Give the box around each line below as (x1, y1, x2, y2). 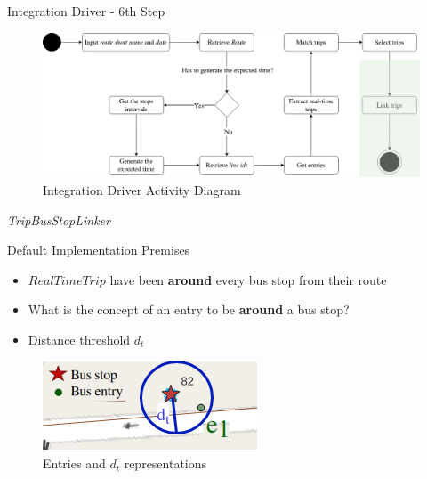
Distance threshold (28, 329, 131, 348)
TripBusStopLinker (7, 210, 110, 229)
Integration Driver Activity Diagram (43, 180, 241, 199)
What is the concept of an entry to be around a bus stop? (28, 300, 350, 319)
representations (124, 454, 207, 473)
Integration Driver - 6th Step (7, 2, 165, 20)
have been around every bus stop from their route (109, 270, 387, 288)
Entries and (43, 454, 106, 473)
